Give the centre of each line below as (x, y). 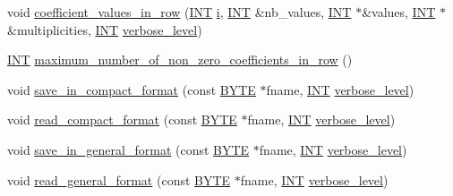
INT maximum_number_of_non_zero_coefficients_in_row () (180, 60)
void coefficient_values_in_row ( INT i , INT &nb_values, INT (179, 12)
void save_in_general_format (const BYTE (128, 149)
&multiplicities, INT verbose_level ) (105, 29)
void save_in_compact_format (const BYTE (132, 89)
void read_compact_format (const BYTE (122, 119)
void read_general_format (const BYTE (119, 179)
